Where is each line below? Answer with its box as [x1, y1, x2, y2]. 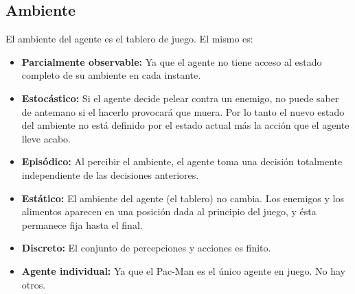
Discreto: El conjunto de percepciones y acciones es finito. [21, 241, 271, 255]
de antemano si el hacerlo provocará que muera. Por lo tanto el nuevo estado [21, 104, 345, 119]
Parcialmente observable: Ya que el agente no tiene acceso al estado [21, 54, 322, 69]
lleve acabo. [21, 131, 71, 145]
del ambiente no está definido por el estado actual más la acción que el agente [21, 118, 350, 132]
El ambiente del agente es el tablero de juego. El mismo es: [5, 32, 253, 46]
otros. [21, 277, 46, 291]
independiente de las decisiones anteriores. [21, 167, 199, 182]
